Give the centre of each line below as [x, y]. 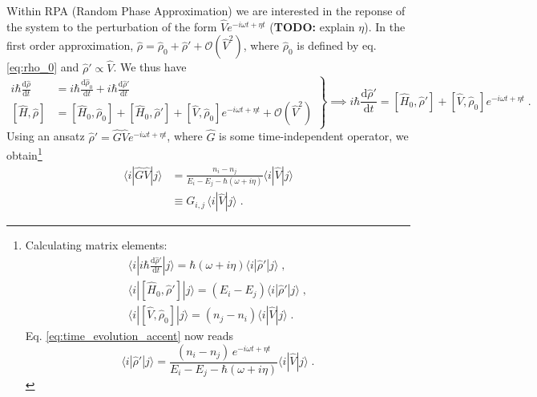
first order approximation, [70, 45]
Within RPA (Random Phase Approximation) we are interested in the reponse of [206, 10]
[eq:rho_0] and [43, 67]
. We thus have [150, 67]
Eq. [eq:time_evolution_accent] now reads [129, 336]
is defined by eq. [337, 45]
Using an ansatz [46, 136]
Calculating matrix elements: [96, 245]
